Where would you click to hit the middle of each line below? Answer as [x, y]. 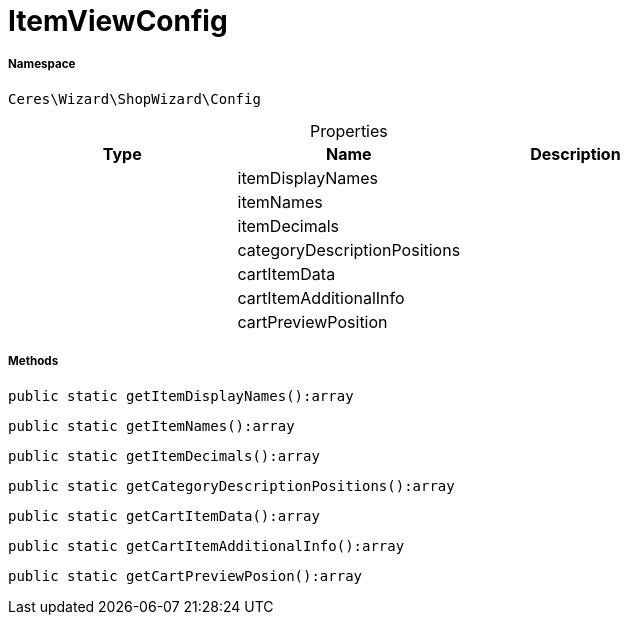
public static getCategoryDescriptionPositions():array [231, 485]
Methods [33, 361]
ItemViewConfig [118, 21]
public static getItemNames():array [151, 425]
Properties [348, 130]
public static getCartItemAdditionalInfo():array [206, 545]
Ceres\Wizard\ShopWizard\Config [134, 98]
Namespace [42, 64]
